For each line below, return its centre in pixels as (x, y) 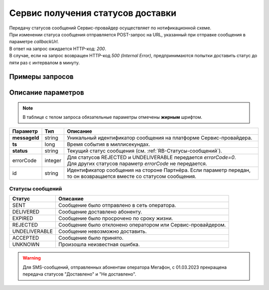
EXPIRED (23, 218)
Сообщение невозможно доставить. (102, 231)
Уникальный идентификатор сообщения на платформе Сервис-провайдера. (160, 138)
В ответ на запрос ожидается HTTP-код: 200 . (58, 48)
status (20, 151)
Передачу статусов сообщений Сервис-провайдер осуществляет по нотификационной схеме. (110, 28)
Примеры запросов (42, 77)
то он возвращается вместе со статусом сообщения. (132, 176)
